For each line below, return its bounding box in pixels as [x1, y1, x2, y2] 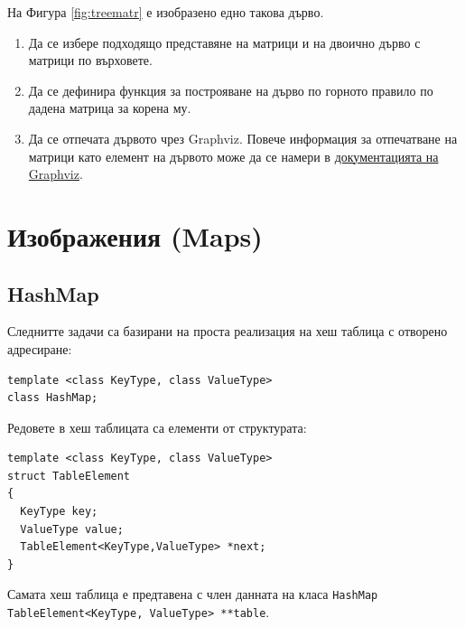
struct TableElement [7, 469, 131, 482]
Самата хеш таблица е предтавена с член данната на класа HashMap [7, 585, 378, 604]
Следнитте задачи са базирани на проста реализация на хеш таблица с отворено [7, 322, 448, 341]
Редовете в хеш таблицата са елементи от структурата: [7, 417, 307, 436]
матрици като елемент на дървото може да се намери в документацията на [28, 146, 439, 165]
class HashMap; [7, 391, 98, 405]
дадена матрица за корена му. [28, 98, 191, 117]
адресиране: [7, 339, 72, 358]
